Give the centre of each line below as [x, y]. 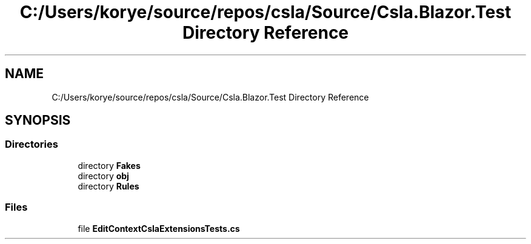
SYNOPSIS [38, 120]
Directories [32, 144]
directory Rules [109, 186]
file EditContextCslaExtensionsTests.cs [159, 228]
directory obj [103, 176]
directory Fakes [109, 165]
